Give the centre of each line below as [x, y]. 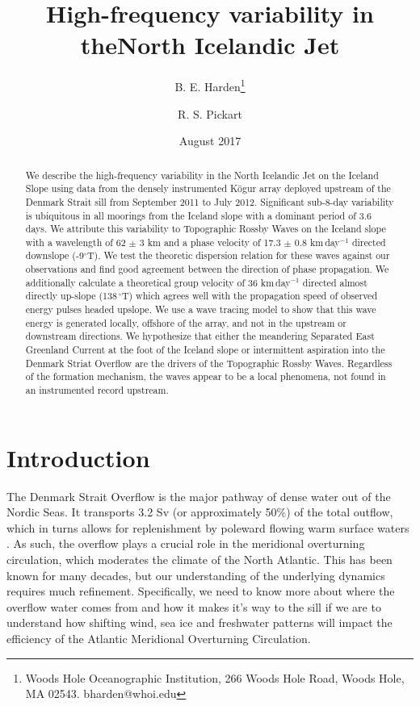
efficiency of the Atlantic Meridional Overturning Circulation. [159, 638]
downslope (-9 [55, 255]
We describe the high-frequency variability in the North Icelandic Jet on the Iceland [202, 175]
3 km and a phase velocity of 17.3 [210, 242]
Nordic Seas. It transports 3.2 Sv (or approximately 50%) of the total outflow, [200, 512]
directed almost [335, 282]
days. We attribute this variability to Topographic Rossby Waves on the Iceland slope [206, 229]
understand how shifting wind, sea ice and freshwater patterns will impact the [199, 622]
